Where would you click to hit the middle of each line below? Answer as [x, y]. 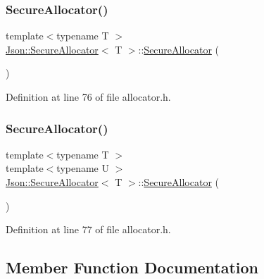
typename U [83, 168]
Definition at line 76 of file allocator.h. [88, 97]
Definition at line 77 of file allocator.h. [88, 229]
